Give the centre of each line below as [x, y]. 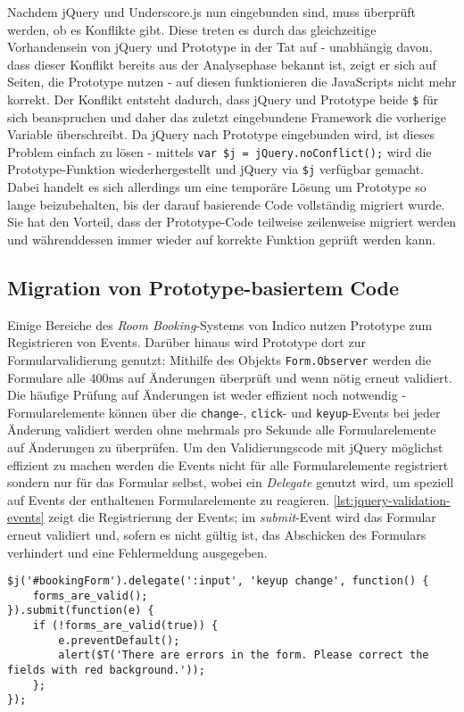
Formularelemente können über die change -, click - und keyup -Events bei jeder [224, 412]
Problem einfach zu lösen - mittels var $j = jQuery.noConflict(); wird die [220, 151]
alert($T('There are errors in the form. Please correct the [244, 655]
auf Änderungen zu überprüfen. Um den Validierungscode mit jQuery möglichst [225, 447]
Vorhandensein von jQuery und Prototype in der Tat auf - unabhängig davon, [220, 47]
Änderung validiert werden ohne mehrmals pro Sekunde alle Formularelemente [222, 430]
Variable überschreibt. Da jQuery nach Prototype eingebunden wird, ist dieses [221, 134]
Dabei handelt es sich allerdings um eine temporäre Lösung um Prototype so [217, 187]
